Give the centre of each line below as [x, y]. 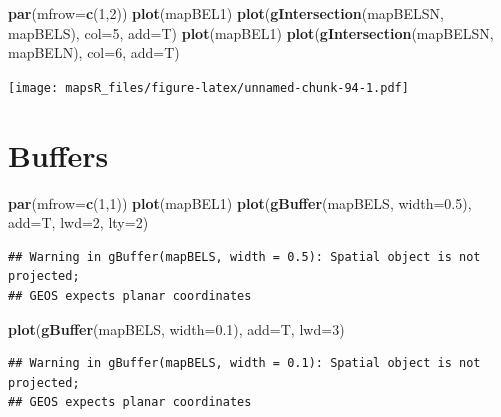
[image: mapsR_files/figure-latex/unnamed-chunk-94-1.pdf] [208, 87]
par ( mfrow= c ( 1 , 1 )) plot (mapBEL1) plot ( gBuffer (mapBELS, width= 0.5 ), [240, 202]
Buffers [58, 154]
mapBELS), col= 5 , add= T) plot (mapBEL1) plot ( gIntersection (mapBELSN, [251, 32]
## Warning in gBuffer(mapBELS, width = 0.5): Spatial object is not [244, 256]
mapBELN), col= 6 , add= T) [94, 52]
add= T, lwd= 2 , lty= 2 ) [78, 222]
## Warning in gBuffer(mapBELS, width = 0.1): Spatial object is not [244, 363]
